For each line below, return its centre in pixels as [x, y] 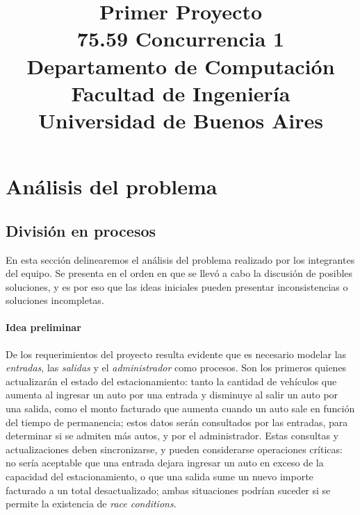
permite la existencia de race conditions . [91, 504]
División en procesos [81, 230]
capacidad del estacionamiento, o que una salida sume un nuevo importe [159, 476]
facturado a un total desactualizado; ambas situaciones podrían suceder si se [168, 490]
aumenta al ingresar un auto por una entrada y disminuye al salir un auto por [172, 395]
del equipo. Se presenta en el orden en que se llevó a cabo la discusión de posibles [179, 273]
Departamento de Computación [181, 66]
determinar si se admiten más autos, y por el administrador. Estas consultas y [172, 436]
